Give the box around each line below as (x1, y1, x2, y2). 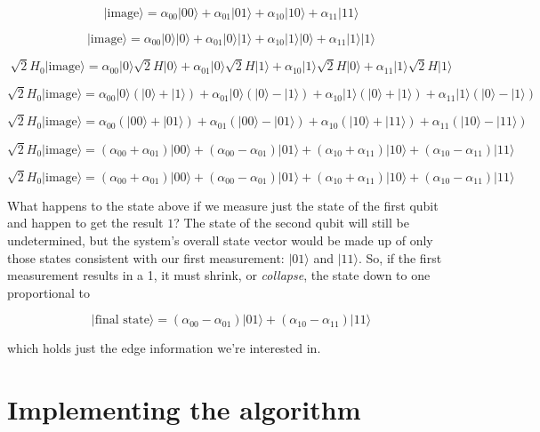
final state (94, 314, 149, 327)
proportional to (7, 283, 91, 301)
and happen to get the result (7, 213, 164, 232)
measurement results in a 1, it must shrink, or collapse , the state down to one (7, 266, 431, 284)
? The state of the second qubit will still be (173, 213, 409, 232)
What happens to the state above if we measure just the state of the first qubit (7, 196, 439, 214)
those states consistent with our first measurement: (7, 248, 285, 267)
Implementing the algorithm (7, 391, 361, 428)
